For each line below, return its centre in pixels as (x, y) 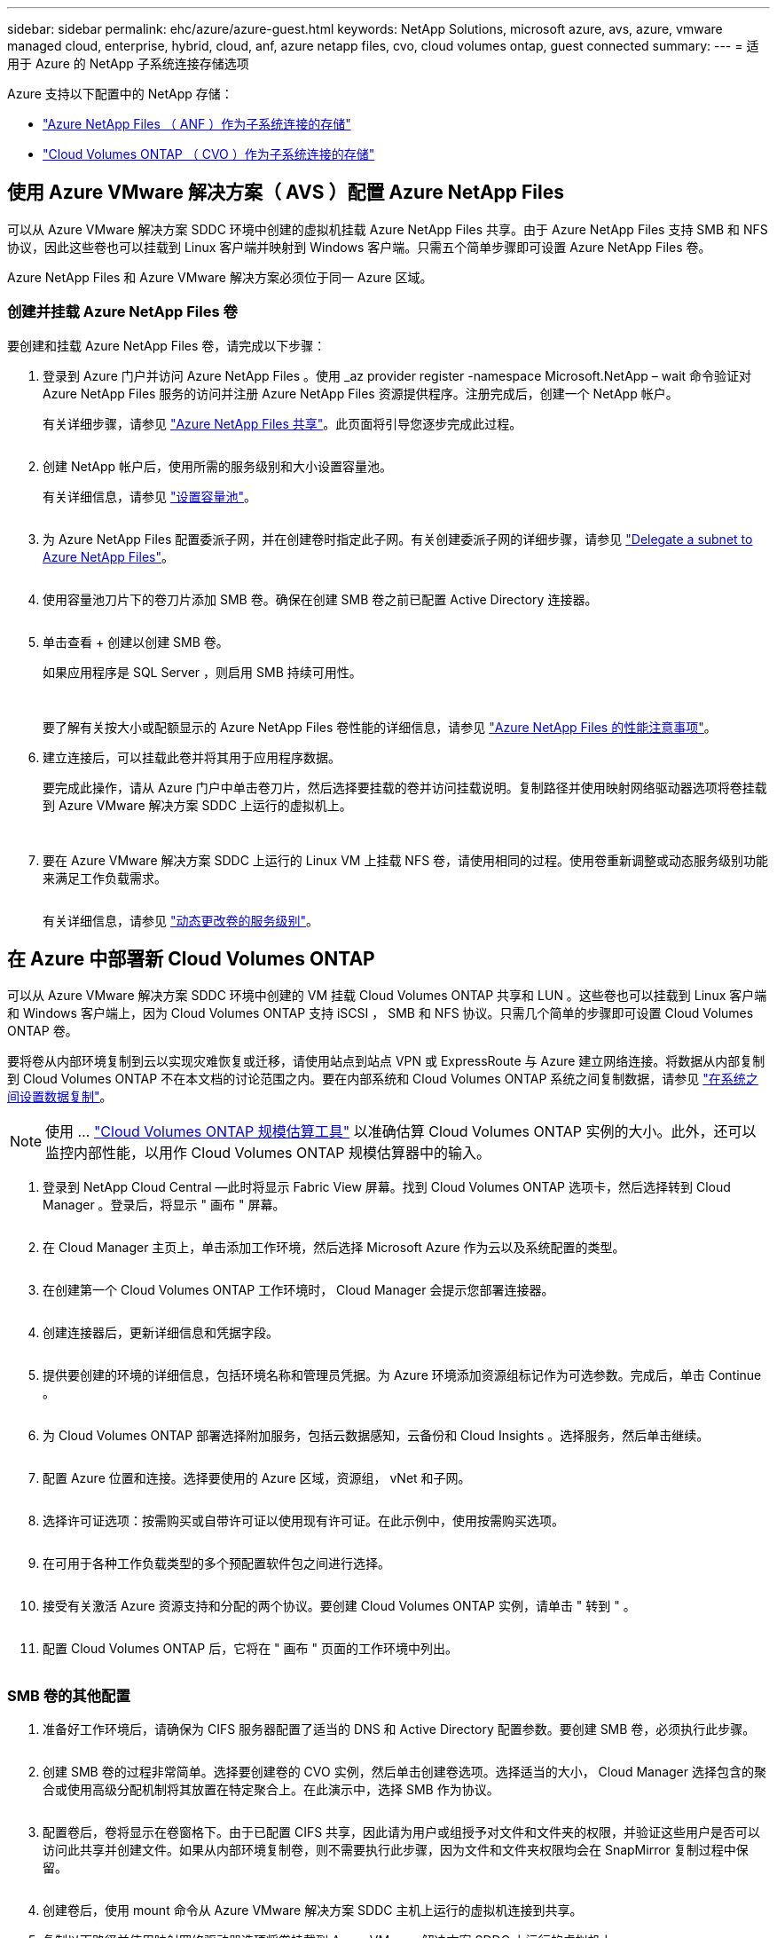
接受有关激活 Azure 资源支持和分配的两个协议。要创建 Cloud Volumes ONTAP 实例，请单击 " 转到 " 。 (339, 1606)
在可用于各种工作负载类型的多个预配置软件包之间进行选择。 (216, 1564)
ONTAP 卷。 (43, 1031)
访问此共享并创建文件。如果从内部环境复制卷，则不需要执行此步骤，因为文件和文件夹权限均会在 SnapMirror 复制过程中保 (396, 1850)
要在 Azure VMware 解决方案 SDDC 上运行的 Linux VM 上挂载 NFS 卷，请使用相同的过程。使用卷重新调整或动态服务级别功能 (406, 860)
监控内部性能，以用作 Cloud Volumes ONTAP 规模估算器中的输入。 (268, 1153)
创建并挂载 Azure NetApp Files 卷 (122, 312)
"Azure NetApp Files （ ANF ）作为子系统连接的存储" (197, 124)
